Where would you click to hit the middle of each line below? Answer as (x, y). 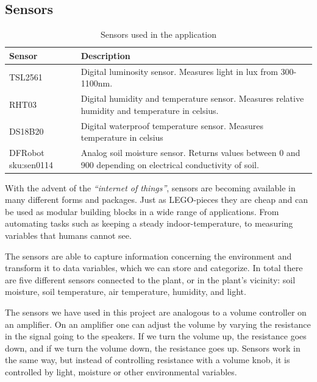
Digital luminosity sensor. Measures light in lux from (179, 71)
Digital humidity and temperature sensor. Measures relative (192, 98)
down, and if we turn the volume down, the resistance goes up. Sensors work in (153, 348)
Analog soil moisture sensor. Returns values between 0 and (191, 152)
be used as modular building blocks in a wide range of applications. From (142, 211)
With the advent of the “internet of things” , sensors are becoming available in (150, 187)
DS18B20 (27, 131)
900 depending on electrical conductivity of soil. (170, 164)
